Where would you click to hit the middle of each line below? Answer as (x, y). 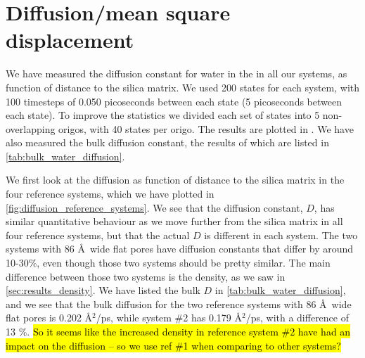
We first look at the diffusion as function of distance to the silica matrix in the (175, 180)
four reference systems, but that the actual (98, 235)
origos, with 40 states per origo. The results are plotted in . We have (206, 128)
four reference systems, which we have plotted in (110, 194)
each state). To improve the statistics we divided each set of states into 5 (163, 115)
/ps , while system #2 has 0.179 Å (169, 318)
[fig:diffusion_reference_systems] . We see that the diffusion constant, (154, 207)
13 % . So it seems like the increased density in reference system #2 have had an (178, 331)
